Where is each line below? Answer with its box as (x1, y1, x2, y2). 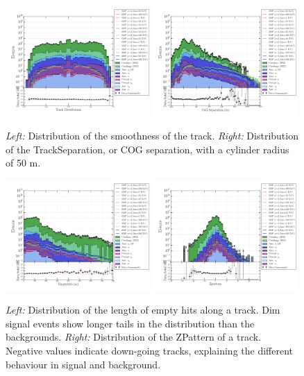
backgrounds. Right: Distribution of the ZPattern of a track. (6, 330, 261, 344)
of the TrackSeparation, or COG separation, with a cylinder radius (6, 142, 289, 156)
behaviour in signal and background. (6, 357, 161, 371)
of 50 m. (6, 155, 41, 170)
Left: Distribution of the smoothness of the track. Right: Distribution (6, 128, 298, 143)
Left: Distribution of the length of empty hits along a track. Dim (6, 302, 280, 317)
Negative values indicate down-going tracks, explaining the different (6, 343, 294, 358)
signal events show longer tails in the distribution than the (6, 316, 255, 330)
